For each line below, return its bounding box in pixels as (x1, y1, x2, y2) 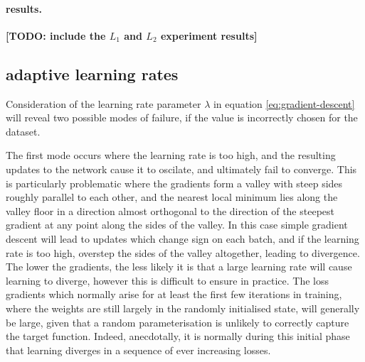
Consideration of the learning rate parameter (6, 96, 201, 111)
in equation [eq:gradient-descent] (213, 96, 355, 111)
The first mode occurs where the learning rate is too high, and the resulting (6, 148, 336, 163)
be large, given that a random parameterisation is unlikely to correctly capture (6, 314, 349, 329)
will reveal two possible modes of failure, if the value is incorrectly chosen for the (6, 110, 358, 125)
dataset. (6, 124, 41, 138)
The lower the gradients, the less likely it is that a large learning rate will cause (6, 259, 352, 274)
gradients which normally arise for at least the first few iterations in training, (6, 287, 342, 302)
